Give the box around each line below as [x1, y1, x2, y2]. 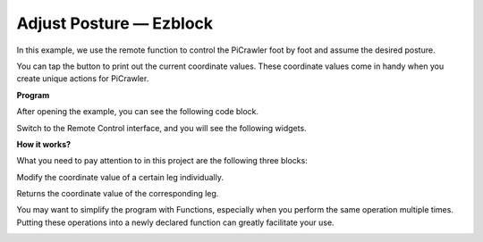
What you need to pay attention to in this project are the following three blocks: [16, 155, 308, 166]
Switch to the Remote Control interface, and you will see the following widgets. [16, 122, 308, 133]
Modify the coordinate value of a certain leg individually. [16, 171, 224, 182]
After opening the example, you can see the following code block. [16, 106, 259, 117]
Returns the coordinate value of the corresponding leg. [16, 188, 219, 199]
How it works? [16, 138, 72, 149]
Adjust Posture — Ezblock [16, 13, 214, 33]
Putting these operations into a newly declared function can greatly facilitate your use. [16, 217, 335, 228]
